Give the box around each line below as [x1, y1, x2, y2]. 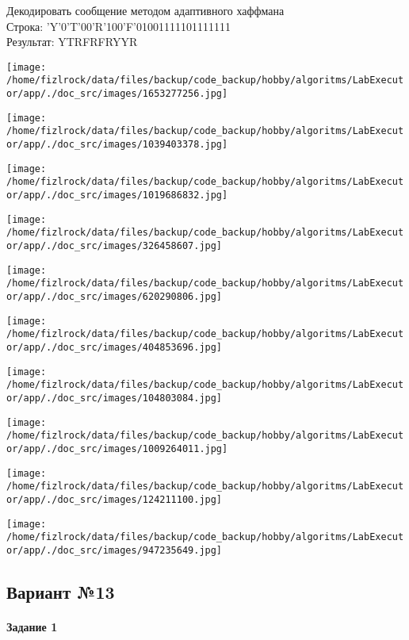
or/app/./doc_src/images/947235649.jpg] [6, 544, 223, 556]
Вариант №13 [6, 579, 115, 604]
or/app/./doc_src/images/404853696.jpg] [6, 341, 223, 353]
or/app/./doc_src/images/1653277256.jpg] [6, 88, 228, 100]
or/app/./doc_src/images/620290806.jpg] [6, 290, 223, 302]
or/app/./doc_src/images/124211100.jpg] [6, 493, 223, 505]
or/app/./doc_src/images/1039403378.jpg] [6, 139, 228, 151]
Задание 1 [6, 618, 58, 634]
